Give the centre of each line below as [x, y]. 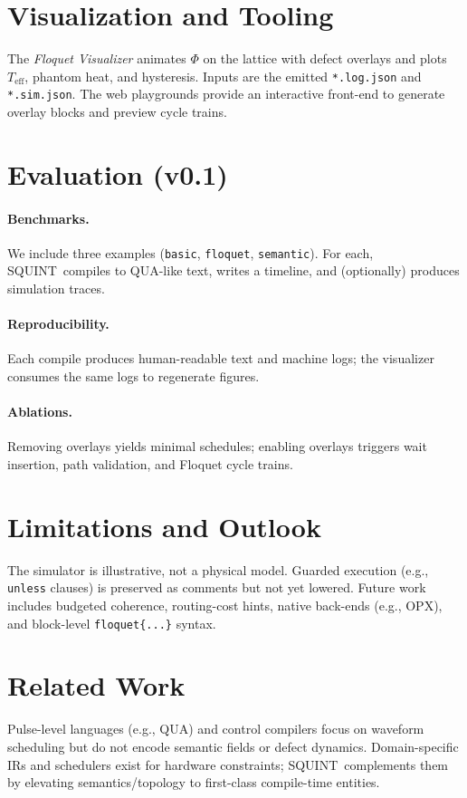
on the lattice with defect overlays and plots [325, 58]
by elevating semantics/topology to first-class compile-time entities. [194, 782]
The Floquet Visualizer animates [97, 58]
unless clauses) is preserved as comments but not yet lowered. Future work [217, 587]
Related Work [96, 685]
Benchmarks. [48, 218]
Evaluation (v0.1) [118, 173]
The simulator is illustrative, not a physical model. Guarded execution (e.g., [218, 569]
